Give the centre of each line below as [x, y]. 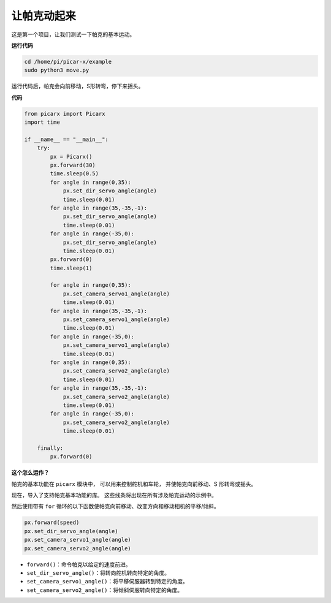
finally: [50, 448]
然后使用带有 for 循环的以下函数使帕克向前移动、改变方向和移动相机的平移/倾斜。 [116, 506]
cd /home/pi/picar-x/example [68, 62]
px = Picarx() [71, 157]
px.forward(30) [73, 165]
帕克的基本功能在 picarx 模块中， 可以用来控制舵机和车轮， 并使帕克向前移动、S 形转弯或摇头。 [134, 484]
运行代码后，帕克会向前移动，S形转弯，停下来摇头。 [78, 86]
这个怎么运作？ [30, 472]
